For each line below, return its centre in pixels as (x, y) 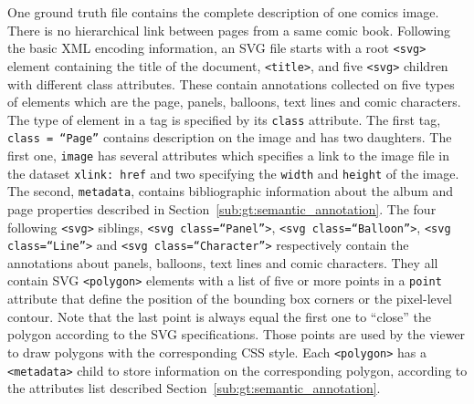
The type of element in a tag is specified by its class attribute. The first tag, (224, 119)
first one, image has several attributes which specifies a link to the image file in (228, 155)
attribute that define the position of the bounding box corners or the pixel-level (230, 299)
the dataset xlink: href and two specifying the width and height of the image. (233, 173)
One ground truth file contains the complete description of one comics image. (223, 12)
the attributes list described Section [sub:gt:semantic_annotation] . (194, 388)
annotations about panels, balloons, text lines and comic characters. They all (223, 262)
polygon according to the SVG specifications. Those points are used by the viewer (237, 334)
